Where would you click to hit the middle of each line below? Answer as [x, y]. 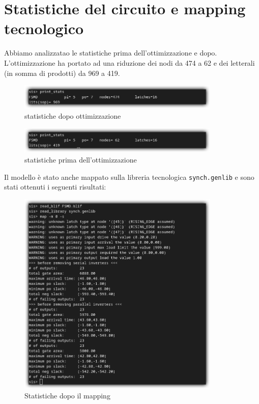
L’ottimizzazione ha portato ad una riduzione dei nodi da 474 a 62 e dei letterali [129, 62]
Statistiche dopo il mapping [67, 396]
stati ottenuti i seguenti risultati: [55, 187]
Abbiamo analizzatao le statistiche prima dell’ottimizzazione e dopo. [111, 53]
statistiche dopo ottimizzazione [73, 115]
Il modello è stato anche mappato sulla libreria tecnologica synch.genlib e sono [129, 177]
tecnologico [44, 28]
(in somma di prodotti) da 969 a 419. [62, 73]
